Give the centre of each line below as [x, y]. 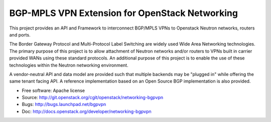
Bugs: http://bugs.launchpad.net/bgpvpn [64, 104]
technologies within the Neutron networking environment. [69, 65]
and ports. [20, 34]
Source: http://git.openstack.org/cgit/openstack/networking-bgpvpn [93, 97]
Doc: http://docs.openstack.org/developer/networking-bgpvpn [87, 111]
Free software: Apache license [53, 90]
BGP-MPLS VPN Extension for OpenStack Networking [124, 13]
